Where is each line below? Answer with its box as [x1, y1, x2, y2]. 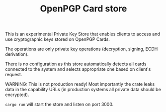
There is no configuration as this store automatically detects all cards [5, 61, 147, 67]
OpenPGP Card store [40, 3, 127, 14]
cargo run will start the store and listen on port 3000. [5, 102, 114, 108]
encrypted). [5, 92, 29, 98]
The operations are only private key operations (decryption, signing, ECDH [5, 46, 158, 52]
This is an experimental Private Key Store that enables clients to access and [5, 31, 161, 37]
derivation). [5, 51, 29, 57]
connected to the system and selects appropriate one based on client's [5, 66, 151, 72]
